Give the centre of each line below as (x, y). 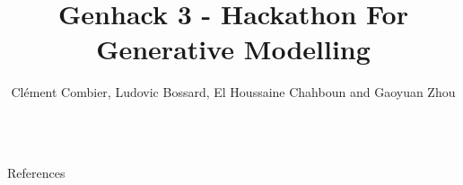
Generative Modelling (233, 49)
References (36, 172)
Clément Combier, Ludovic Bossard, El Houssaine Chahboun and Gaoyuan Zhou (233, 92)
